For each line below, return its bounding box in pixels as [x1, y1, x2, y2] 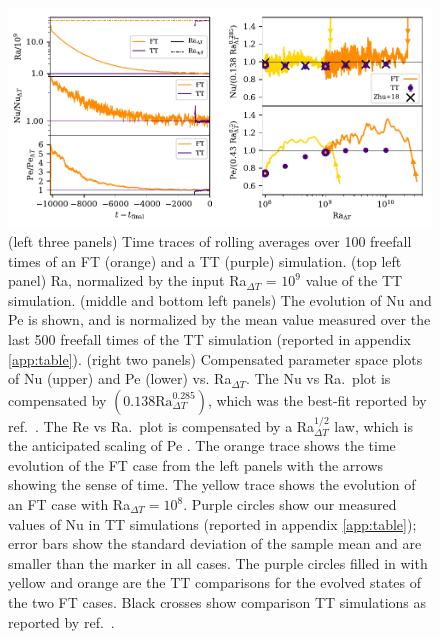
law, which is [334, 415, 413, 436]
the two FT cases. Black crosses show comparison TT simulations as [8, 591, 427, 612]
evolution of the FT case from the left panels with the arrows [8, 454, 384, 475]
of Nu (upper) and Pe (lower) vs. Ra [8, 368, 232, 389]
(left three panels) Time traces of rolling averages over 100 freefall [8, 231, 412, 252]
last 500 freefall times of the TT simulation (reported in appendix [8, 329, 411, 350]
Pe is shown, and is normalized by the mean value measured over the [8, 309, 431, 330]
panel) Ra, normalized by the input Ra [8, 270, 247, 291]
